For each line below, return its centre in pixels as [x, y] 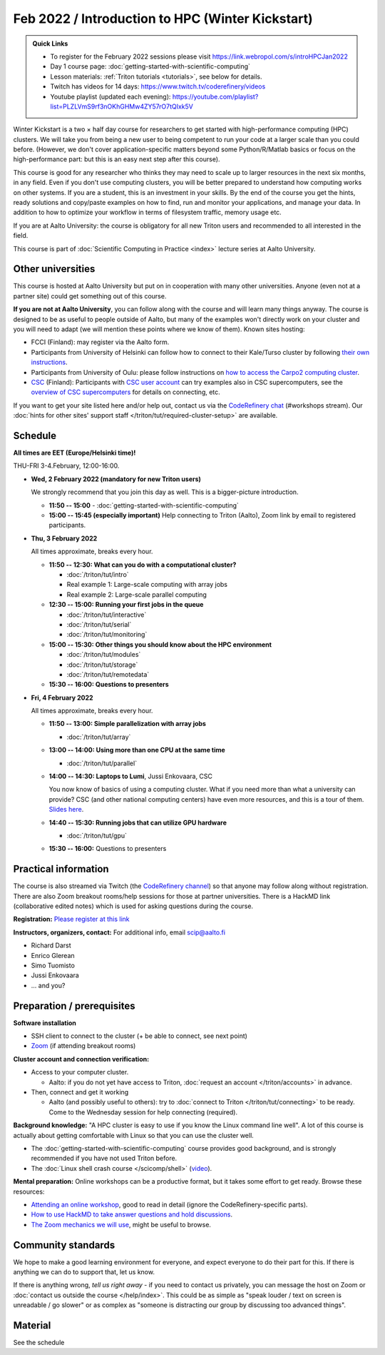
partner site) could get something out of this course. [90, 296]
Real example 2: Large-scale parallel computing [137, 594]
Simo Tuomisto [53, 965]
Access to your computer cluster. [80, 1072]
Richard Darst [51, 945]
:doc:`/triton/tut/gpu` [97, 835]
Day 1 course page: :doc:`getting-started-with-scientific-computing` [150, 66]
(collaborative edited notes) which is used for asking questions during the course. [133, 906]
